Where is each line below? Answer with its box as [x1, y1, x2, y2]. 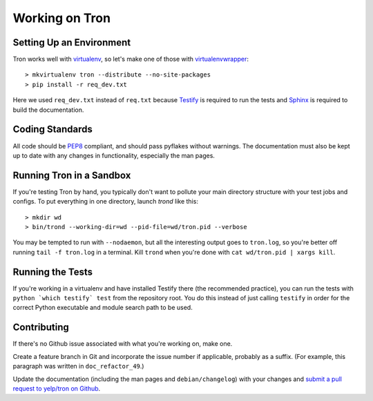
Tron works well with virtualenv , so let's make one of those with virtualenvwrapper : [12, 55, 249, 63]
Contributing [12, 322, 69, 333]
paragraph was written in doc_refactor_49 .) [12, 362, 144, 371]
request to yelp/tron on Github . [12, 384, 101, 393]
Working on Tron [12, 10, 111, 26]
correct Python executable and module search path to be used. [12, 304, 193, 312]
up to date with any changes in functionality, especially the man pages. [12, 151, 216, 159]
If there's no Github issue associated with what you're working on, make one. [12, 340, 233, 348]
